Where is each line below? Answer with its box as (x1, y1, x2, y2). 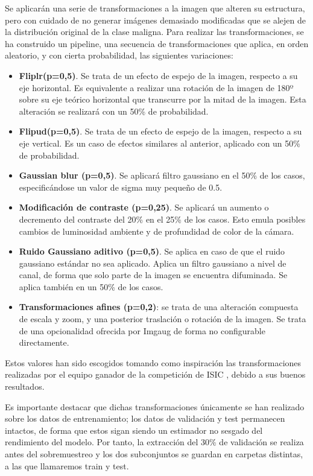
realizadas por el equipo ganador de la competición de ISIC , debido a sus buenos (5, 368, 306, 381)
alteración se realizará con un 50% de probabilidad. (19, 104, 209, 117)
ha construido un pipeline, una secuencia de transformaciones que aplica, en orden (5, 37, 309, 49)
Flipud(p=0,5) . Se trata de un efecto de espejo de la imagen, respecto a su (19, 125, 302, 138)
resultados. (5, 380, 45, 393)
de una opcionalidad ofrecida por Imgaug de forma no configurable (19, 324, 265, 337)
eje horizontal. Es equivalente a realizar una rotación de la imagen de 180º (19, 81, 294, 94)
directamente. (19, 336, 69, 349)
